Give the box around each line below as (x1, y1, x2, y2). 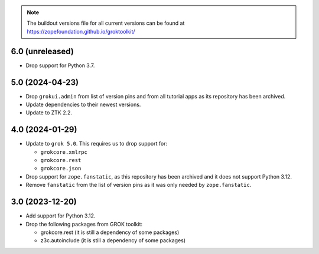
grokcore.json (40, 165, 82, 172)
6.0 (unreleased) (11, 46, 74, 56)
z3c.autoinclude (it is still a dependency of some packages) (40, 237, 186, 244)
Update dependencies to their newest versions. (25, 101, 141, 108)
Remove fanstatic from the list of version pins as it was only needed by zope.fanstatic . (25, 182, 252, 189)
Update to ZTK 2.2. (25, 109, 73, 116)
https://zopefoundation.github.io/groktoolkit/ (27, 28, 135, 35)
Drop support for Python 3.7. (25, 62, 95, 69)
